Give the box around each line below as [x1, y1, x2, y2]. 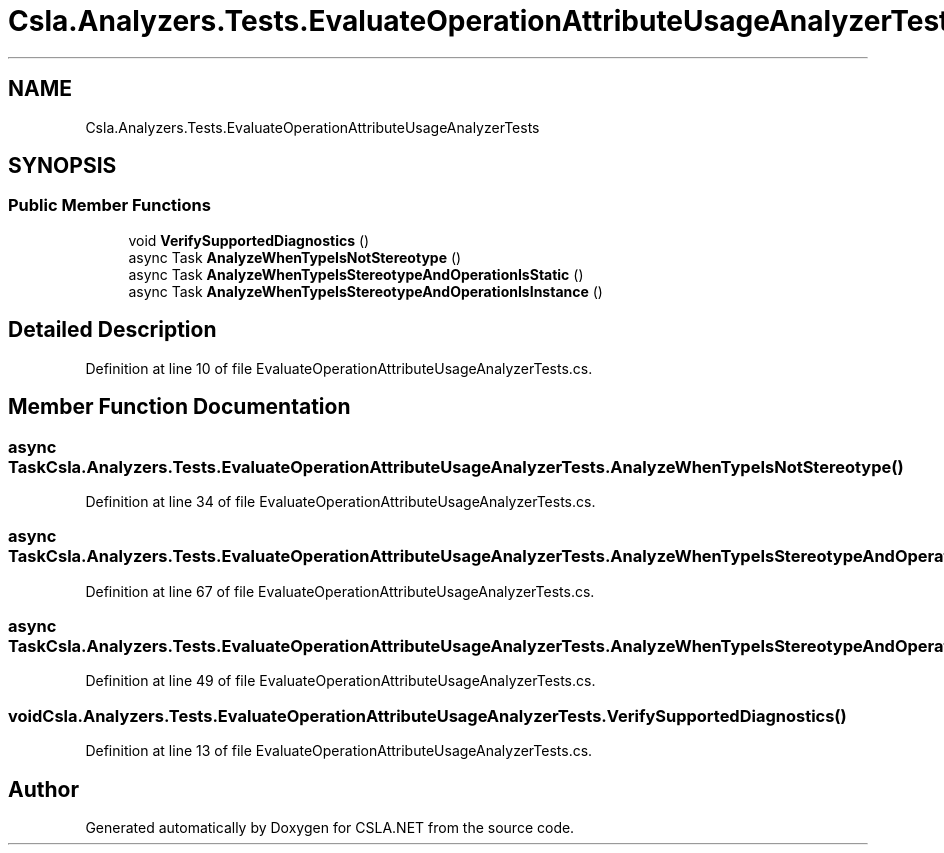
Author [8, 776, 79, 802]
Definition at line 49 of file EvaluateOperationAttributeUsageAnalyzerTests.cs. [85, 672, 596, 690]
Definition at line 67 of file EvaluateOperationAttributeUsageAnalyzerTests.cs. [85, 582, 595, 600]
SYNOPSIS [8, 153, 117, 179]
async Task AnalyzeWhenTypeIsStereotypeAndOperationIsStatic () [128, 265, 584, 283]
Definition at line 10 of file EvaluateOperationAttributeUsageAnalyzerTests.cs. [85, 359, 593, 377]
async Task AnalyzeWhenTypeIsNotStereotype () [128, 248, 462, 266]
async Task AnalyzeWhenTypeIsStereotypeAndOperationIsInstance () [128, 282, 603, 300]
